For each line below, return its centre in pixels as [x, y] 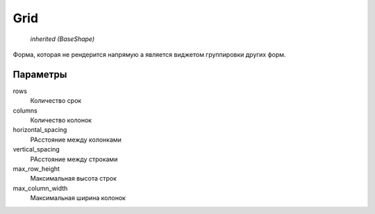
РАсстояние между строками [74, 159]
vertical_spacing [36, 149]
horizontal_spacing [40, 130]
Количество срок [56, 101]
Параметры [40, 74]
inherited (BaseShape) [62, 39]
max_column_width [40, 188]
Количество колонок [61, 120]
